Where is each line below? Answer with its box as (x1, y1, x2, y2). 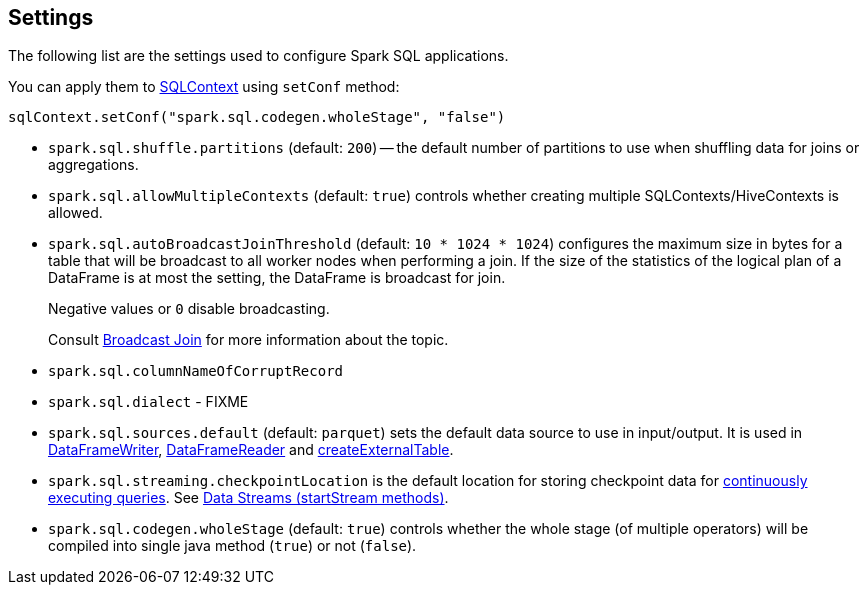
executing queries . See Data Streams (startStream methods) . (48, 489, 449, 507)
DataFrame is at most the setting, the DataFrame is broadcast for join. (48, 269, 506, 287)
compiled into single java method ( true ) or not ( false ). (48, 537, 417, 555)
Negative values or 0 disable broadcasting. (48, 300, 330, 318)
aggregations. (48, 156, 139, 174)
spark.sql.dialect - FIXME (48, 393, 249, 411)
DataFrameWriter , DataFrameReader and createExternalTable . (48, 441, 454, 459)
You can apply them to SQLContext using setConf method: (8, 78, 400, 96)
